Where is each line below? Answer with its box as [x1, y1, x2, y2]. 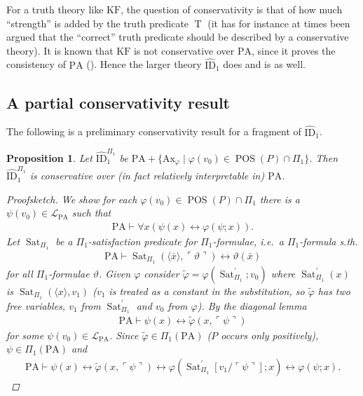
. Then [309, 150, 338, 165]
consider [144, 266, 179, 280]
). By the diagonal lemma [197, 298, 307, 313]
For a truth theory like [6, 2, 104, 16]
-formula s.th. [299, 233, 358, 248]
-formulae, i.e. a [212, 233, 284, 248]
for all [6, 266, 33, 280]
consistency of [6, 57, 66, 71]
